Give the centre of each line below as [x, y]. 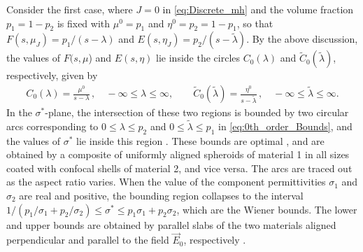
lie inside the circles [198, 58]
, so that [255, 23]
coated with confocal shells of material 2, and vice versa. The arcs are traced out [179, 168]
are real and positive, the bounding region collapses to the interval [161, 195]
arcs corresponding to [52, 126]
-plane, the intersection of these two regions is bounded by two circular [197, 112]
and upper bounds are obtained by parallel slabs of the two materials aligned [171, 224]
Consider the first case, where [70, 9]
